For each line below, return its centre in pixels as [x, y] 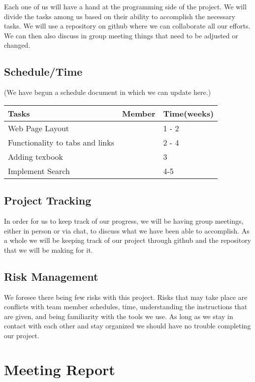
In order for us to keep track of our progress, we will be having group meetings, [124, 220]
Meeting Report [60, 369]
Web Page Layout [39, 128]
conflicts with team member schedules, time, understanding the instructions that [126, 307]
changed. [17, 45]
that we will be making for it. [48, 250]
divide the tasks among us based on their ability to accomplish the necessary [120, 16]
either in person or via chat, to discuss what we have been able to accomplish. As [127, 230]
